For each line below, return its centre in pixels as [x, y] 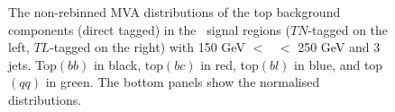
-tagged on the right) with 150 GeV [147, 47]
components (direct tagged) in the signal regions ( [149, 29]
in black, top [128, 64]
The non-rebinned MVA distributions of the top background [175, 12]
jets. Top [32, 64]
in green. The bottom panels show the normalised [183, 82]
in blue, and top [339, 64]
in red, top [230, 64]
